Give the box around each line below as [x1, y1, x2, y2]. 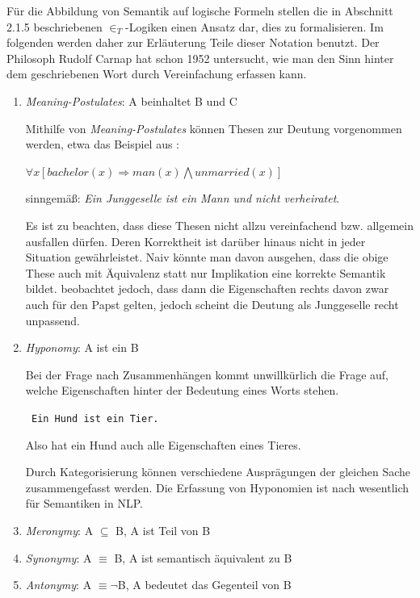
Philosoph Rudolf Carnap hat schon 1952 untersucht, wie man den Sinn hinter [6, 49, 394, 66]
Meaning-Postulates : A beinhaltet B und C [25, 92, 237, 109]
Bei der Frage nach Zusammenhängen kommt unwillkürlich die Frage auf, [25, 366, 389, 383]
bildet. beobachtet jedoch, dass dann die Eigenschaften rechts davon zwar [25, 280, 389, 297]
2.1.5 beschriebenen [6, 18, 103, 35]
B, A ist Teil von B [115, 521, 211, 538]
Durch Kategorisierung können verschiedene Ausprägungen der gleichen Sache [25, 463, 411, 480]
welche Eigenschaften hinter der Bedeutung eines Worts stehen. [25, 382, 339, 399]
